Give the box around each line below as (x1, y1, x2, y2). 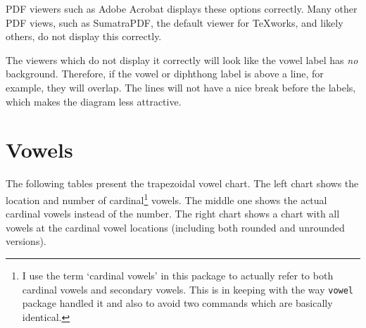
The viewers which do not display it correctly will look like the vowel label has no (6, 52, 358, 67)
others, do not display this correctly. (6, 29, 162, 44)
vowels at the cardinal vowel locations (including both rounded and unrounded (6, 220, 345, 234)
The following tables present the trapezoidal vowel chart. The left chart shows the (6, 176, 359, 191)
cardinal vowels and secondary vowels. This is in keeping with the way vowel (22, 282, 354, 296)
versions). (6, 234, 46, 248)
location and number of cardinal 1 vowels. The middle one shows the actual (6, 190, 327, 207)
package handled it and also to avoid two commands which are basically (22, 296, 333, 310)
